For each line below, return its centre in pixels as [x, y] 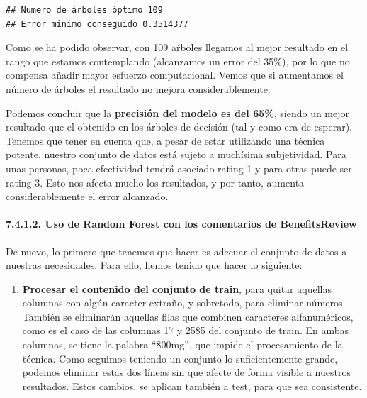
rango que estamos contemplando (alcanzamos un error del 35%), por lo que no [178, 61]
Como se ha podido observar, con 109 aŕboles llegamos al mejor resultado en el [177, 47]
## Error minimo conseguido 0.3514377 [97, 24]
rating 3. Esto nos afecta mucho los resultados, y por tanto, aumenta [155, 182]
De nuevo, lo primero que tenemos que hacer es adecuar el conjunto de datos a [176, 251]
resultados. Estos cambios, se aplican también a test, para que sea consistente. [192, 386]
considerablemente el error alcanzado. [87, 196]
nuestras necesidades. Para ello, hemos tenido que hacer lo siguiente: [154, 265]
